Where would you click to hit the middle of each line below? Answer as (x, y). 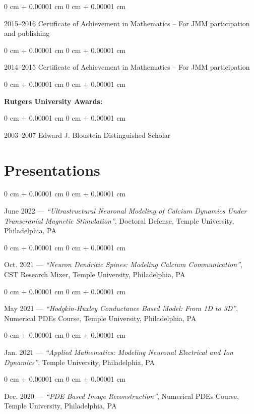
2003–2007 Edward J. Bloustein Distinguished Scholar (87, 135)
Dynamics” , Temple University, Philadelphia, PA (80, 362)
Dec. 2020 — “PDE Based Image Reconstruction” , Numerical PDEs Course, (121, 396)
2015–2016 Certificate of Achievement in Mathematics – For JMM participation (127, 23)
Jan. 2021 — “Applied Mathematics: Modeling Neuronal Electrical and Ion (119, 352)
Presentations (52, 169)
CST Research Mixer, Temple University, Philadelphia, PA (95, 274)
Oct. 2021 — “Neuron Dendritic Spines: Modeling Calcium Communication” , (123, 264)
